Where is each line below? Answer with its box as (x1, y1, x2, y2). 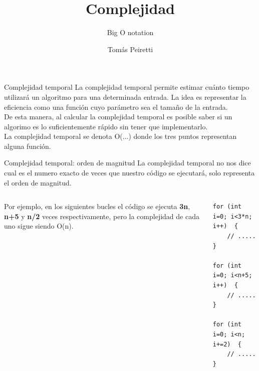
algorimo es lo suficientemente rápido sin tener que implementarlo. (4, 121, 208, 131)
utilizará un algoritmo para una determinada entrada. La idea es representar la (4, 91, 246, 102)
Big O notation (107, 27, 154, 38)
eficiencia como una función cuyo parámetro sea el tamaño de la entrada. (4, 101, 228, 112)
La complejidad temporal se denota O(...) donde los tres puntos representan (4, 131, 237, 141)
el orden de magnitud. (4, 177, 72, 188)
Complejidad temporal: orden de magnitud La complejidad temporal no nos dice (4, 157, 251, 168)
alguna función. (4, 140, 51, 151)
